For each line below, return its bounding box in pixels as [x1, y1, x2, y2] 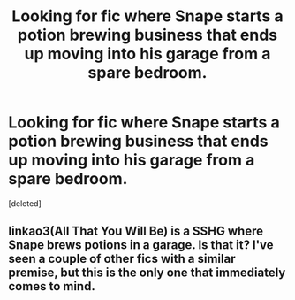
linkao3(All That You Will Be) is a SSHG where [8, 224, 264, 239]
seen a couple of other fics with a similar [8, 251, 236, 266]
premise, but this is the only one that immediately [8, 265, 286, 281]
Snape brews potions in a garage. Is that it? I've [8, 237, 275, 253]
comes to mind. [8, 279, 96, 294]
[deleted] [8, 197, 42, 209]
